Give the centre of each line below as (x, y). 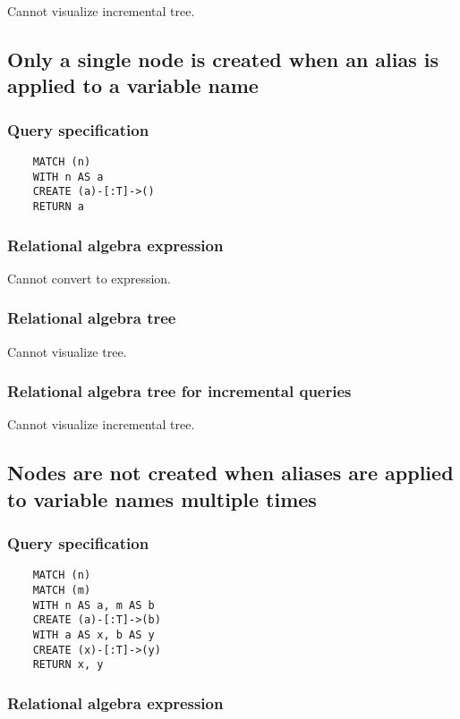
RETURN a (58, 206)
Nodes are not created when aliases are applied (230, 473)
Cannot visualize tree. (67, 351)
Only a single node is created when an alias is (223, 59)
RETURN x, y (68, 665)
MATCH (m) (62, 591)
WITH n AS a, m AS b (94, 605)
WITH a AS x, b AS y (94, 635)
